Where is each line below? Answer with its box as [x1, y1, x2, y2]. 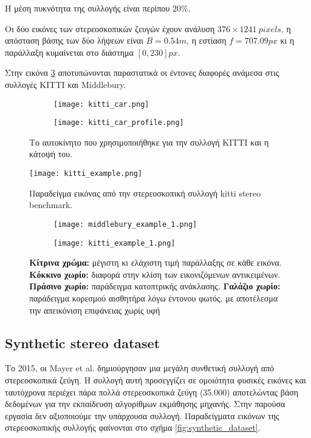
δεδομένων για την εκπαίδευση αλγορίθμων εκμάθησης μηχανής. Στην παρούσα [5, 397, 285, 410]
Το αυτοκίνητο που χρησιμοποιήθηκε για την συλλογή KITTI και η [29, 135, 269, 148]
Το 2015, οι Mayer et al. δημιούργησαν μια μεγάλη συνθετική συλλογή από [5, 362, 275, 374]
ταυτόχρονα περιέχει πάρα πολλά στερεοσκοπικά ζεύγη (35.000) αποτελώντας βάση [5, 385, 299, 398]
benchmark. [29, 198, 73, 211]
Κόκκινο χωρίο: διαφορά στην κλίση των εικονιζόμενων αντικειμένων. [29, 268, 281, 280]
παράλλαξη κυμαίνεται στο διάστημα [5, 45, 134, 58]
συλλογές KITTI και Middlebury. [5, 78, 126, 90]
